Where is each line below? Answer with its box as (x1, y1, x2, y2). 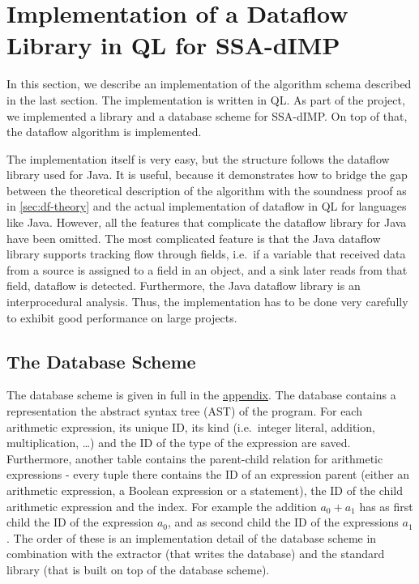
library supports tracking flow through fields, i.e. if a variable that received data (6, 245, 406, 262)
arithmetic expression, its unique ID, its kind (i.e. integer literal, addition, (6, 418, 375, 435)
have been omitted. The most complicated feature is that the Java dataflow (6, 229, 381, 246)
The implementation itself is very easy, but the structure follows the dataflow (6, 150, 390, 167)
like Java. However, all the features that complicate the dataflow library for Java (6, 214, 407, 231)
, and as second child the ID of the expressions (167, 514, 399, 531)
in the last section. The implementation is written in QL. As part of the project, (6, 91, 405, 108)
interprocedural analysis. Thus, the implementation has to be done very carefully (6, 293, 408, 310)
